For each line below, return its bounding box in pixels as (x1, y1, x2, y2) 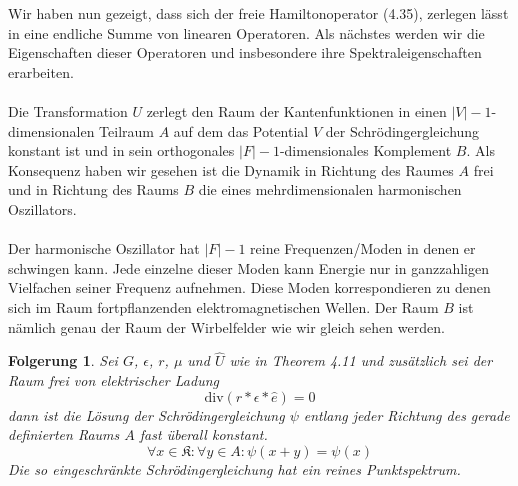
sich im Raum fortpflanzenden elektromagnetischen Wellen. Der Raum (8, 296, 439, 317)
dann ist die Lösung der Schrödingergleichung (8, 404, 285, 425)
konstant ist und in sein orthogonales (8, 140, 235, 161)
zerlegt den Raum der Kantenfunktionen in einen (146, 100, 447, 121)
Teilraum (99, 120, 154, 141)
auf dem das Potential (173, 120, 309, 141)
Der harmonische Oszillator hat (8, 238, 200, 259)
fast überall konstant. (139, 424, 268, 445)
